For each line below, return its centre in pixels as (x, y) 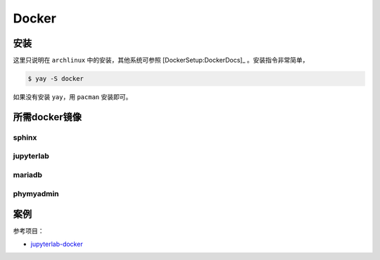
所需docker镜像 (47, 117)
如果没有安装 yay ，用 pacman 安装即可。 (72, 97)
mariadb (27, 174)
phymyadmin (36, 193)
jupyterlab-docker (57, 244)
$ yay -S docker (56, 79)
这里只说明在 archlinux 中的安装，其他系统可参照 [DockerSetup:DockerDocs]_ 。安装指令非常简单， (161, 60)
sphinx (25, 137)
